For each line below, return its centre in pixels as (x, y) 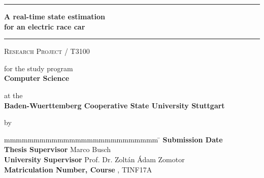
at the (13, 95)
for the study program (39, 68)
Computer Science (37, 78)
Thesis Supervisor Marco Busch (58, 149)
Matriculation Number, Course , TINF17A (78, 169)
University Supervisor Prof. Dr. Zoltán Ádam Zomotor (94, 159)
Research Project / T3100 (47, 51)
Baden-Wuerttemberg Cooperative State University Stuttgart (114, 105)
